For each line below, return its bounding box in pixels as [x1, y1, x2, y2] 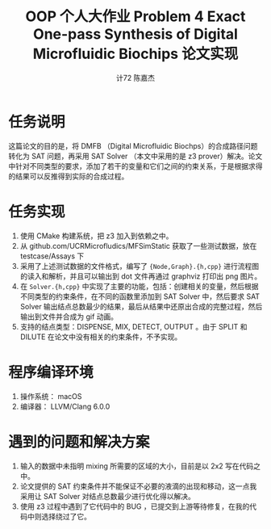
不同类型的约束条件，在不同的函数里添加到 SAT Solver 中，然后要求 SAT [19, 292, 261, 301]
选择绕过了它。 [41, 511, 91, 521]
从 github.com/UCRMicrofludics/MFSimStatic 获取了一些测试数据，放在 [19, 241, 257, 250]
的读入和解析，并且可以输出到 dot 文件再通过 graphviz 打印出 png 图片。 [19, 271, 262, 281]
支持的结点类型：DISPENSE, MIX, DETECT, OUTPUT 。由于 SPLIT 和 [19, 321, 248, 331]
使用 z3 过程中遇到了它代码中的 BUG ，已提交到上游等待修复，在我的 [19, 502, 250, 511]
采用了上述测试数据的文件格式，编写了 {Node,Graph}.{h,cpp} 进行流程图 [19, 261, 260, 271]
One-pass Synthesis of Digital [33, 25, 238, 44]
